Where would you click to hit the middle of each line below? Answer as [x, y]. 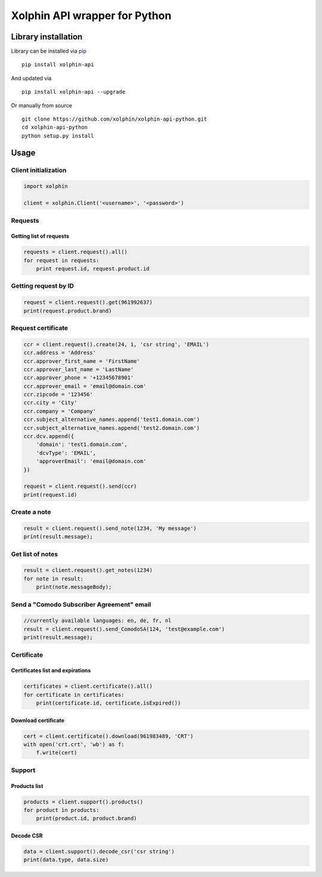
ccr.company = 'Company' [60, 411]
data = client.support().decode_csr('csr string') [99, 851]
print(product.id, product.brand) [86, 818]
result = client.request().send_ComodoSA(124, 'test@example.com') [124, 629]
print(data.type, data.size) [66, 860]
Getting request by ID [43, 286]
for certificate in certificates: [74, 695]
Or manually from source [42, 105]
